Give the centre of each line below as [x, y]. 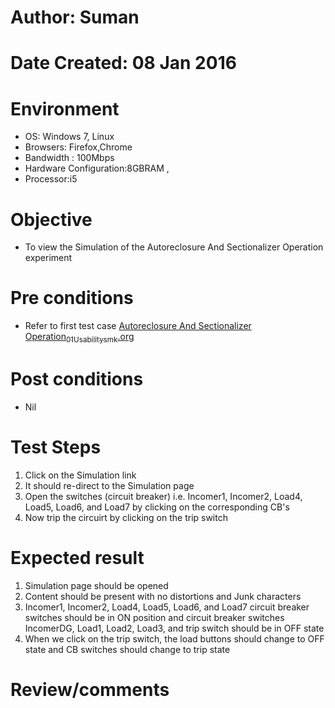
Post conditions [77, 379]
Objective [51, 219]
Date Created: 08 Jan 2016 [123, 63]
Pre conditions [72, 298]
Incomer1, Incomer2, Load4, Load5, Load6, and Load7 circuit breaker [167, 607]
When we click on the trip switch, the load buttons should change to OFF [174, 638]
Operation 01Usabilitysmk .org [79, 338]
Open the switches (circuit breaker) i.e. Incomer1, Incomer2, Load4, [163, 496]
